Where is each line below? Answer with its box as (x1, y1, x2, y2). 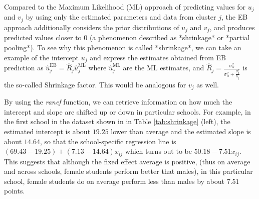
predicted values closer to (4, 32, 82, 43)
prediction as (4, 62, 44, 73)
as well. (196, 79, 219, 89)
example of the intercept (4, 52, 79, 62)
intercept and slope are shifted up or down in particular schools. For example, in (4, 106, 251, 117)
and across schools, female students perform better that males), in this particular (4, 166, 253, 176)
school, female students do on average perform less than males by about (4, 175, 224, 186)
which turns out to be (125, 146, 192, 156)
